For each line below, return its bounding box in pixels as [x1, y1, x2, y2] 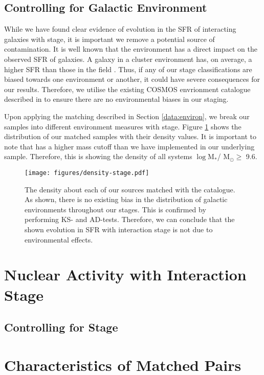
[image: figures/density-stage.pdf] [25, 169, 149, 177]
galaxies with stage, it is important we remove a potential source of [4, 33, 215, 44]
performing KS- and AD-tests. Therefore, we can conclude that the [25, 214, 235, 225]
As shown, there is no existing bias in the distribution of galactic [25, 194, 228, 205]
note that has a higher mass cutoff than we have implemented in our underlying [4, 141, 255, 151]
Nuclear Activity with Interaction [4, 264, 247, 285]
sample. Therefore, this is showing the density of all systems [4, 151, 192, 162]
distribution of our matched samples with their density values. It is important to [4, 131, 256, 142]
